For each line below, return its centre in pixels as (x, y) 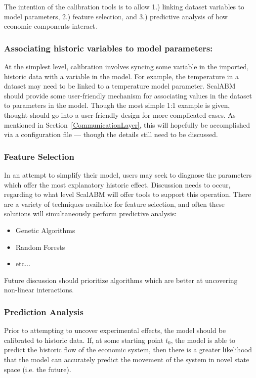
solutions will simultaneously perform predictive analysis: (90, 213)
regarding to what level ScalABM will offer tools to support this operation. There (128, 194)
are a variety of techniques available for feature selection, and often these (114, 204)
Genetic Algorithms (45, 230)
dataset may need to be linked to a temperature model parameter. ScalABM (120, 86)
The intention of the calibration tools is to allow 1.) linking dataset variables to (124, 6)
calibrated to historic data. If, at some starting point (84, 340)
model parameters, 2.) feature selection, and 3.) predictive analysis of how (116, 16)
